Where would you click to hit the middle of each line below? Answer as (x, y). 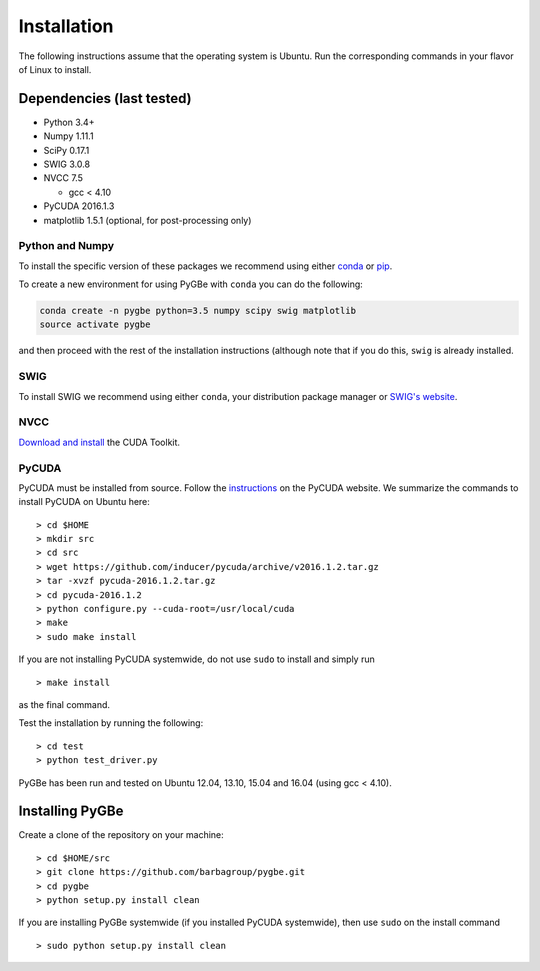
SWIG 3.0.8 (66, 164)
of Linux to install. (55, 69)
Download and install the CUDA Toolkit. (99, 442)
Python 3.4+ (69, 122)
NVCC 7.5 (63, 178)
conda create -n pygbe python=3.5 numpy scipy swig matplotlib (198, 311)
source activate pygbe (95, 324)
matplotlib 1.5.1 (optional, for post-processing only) (147, 220)
